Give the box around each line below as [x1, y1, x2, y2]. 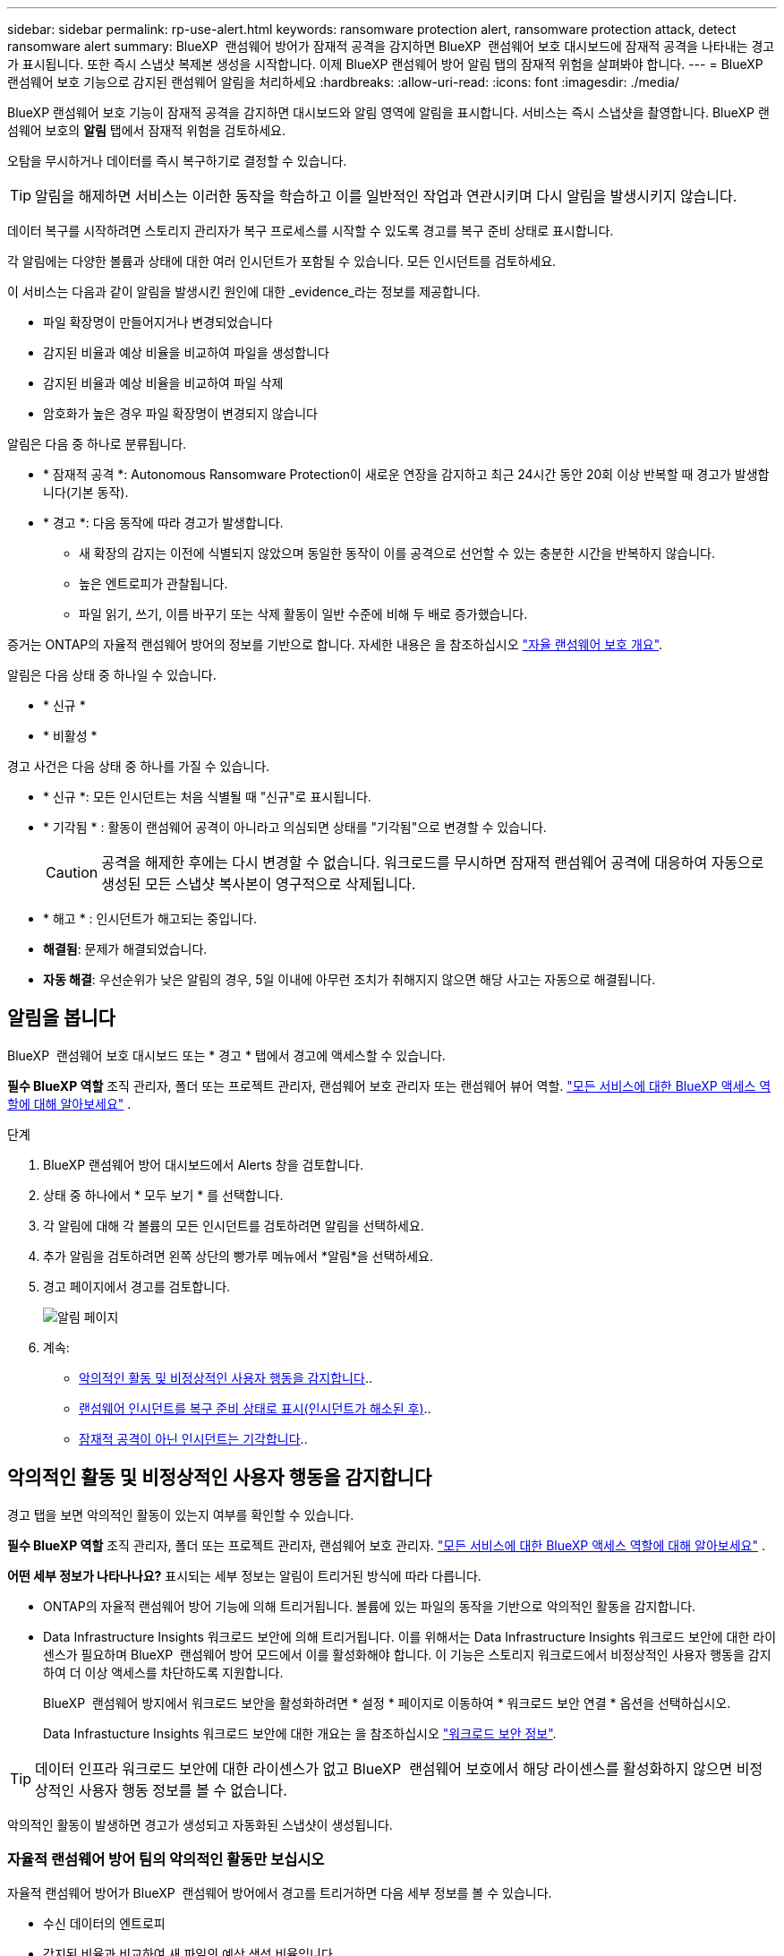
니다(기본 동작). [43, 485, 129, 500]
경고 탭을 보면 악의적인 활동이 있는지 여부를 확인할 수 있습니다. [7, 1506, 354, 1523]
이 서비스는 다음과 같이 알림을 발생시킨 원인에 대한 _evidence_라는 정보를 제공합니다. [7, 284, 481, 299]
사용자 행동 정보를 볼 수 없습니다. [78, 1780, 287, 1799]
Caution [46, 863, 98, 881]
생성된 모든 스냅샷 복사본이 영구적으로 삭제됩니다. [101, 875, 416, 893]
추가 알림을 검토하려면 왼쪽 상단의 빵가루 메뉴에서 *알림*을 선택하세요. [43, 1248, 433, 1264]
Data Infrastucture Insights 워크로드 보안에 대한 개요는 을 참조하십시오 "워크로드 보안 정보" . [43, 1725, 557, 1741]
